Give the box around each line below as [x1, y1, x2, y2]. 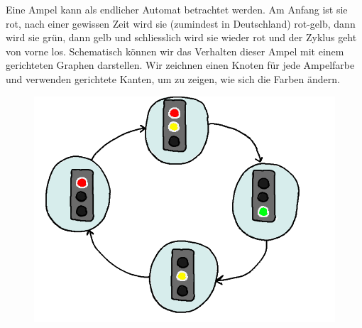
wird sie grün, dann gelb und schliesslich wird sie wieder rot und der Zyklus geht [6, 30, 357, 45]
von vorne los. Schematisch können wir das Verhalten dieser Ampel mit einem [6, 43, 344, 58]
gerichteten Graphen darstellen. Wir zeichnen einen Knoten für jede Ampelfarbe [6, 58, 355, 72]
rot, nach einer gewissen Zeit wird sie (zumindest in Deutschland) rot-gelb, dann [6, 16, 356, 31]
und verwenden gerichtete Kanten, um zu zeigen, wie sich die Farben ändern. [6, 71, 340, 86]
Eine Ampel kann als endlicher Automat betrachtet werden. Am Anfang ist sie [6, 2, 348, 16]
